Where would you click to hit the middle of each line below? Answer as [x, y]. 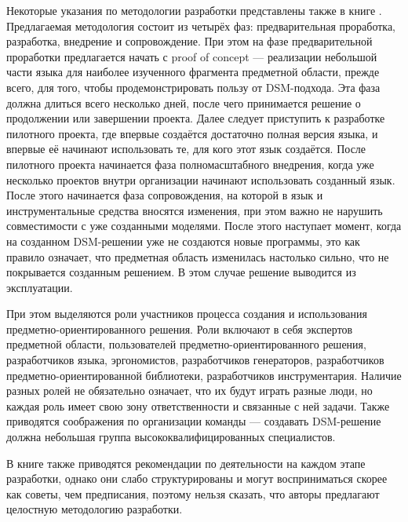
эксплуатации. [40, 287]
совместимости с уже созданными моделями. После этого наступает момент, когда [204, 226]
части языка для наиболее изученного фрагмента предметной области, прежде [193, 72]
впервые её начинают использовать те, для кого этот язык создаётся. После [186, 149]
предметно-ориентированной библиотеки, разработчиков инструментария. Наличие [204, 375]
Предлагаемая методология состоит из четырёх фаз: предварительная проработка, [201, 26]
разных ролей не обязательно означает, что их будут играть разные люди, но [189, 391]
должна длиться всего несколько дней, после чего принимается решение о [184, 102]
